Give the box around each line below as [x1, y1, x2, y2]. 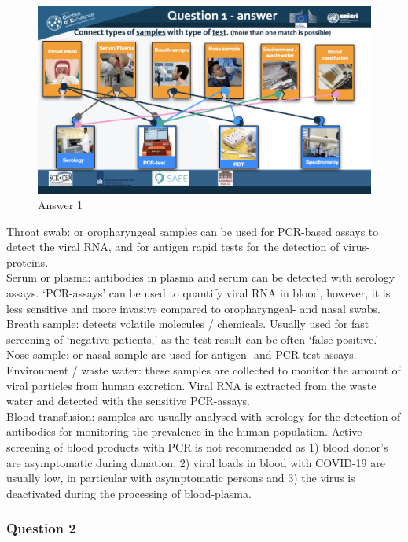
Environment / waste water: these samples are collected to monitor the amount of [6, 362, 401, 378]
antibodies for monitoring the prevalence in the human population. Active [6, 423, 362, 440]
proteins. [6, 253, 49, 270]
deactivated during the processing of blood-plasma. [6, 485, 252, 501]
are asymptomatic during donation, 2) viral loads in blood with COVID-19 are [6, 454, 385, 470]
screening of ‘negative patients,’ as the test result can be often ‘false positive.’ [6, 330, 379, 347]
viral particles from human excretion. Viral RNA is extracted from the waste [6, 377, 377, 393]
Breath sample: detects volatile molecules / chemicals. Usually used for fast [6, 315, 369, 332]
